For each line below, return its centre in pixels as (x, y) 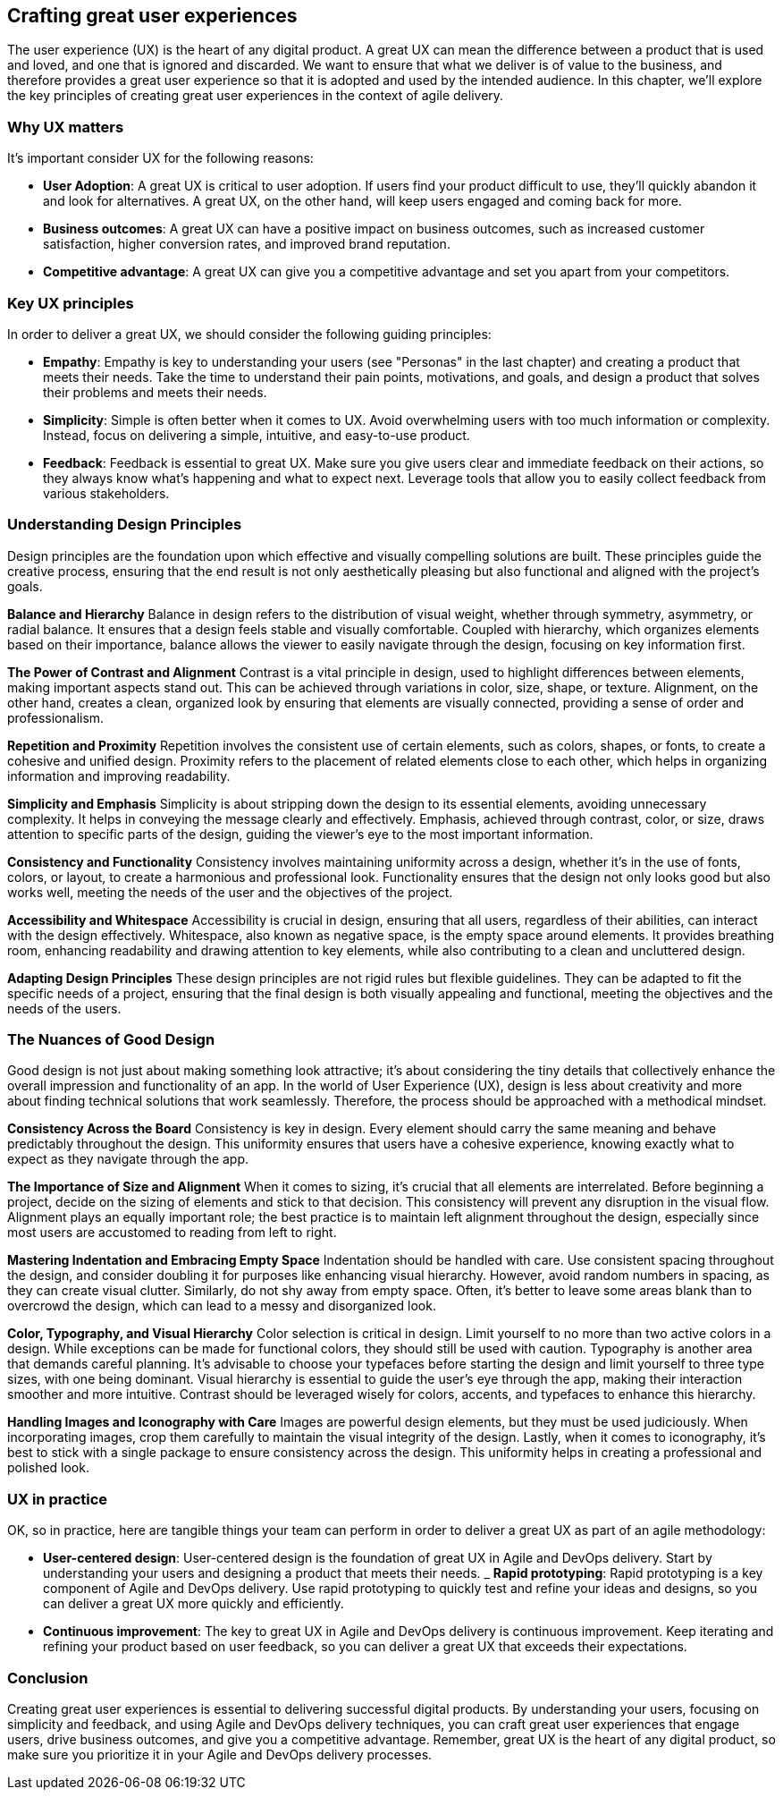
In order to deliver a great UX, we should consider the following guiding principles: (249, 334)
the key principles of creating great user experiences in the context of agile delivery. (256, 96)
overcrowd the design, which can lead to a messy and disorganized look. (222, 1306)
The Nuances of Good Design (111, 1040)
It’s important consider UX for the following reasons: (160, 158)
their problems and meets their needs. (155, 392)
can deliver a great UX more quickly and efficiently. (194, 1604)
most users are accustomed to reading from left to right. (172, 1233)
